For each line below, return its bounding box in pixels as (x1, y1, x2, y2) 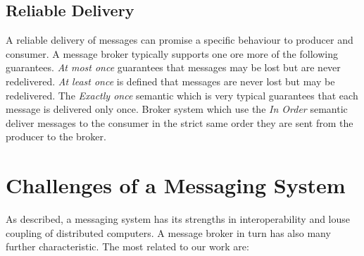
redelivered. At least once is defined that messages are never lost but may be (6, 73, 335, 88)
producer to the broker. (6, 129, 106, 144)
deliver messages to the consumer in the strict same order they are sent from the (6, 115, 353, 130)
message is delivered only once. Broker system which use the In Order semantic (6, 102, 348, 116)
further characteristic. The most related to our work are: (6, 239, 249, 254)
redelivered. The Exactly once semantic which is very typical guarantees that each (6, 87, 358, 102)
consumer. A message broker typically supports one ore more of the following (6, 46, 338, 61)
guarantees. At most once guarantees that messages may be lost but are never (6, 60, 341, 75)
